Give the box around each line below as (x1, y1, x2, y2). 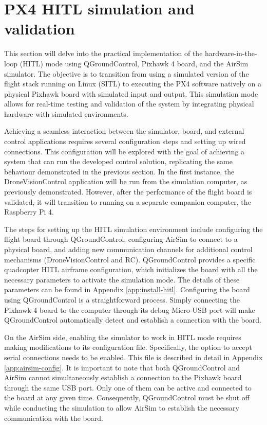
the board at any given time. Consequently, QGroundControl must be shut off (4, 392, 250, 403)
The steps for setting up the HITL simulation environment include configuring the (4, 223, 263, 234)
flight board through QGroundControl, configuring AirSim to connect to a (4, 234, 238, 244)
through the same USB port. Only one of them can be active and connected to (4, 382, 252, 393)
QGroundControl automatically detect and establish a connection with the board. (4, 314, 261, 325)
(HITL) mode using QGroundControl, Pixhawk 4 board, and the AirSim (20, 58, 249, 68)
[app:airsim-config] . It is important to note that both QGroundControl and (4, 362, 240, 373)
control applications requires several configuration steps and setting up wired (4, 136, 246, 147)
